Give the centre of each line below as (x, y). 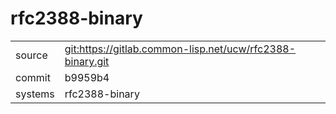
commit (33, 77)
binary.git (87, 61)
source (31, 55)
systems (35, 94)
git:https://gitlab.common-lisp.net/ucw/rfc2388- (180, 49)
